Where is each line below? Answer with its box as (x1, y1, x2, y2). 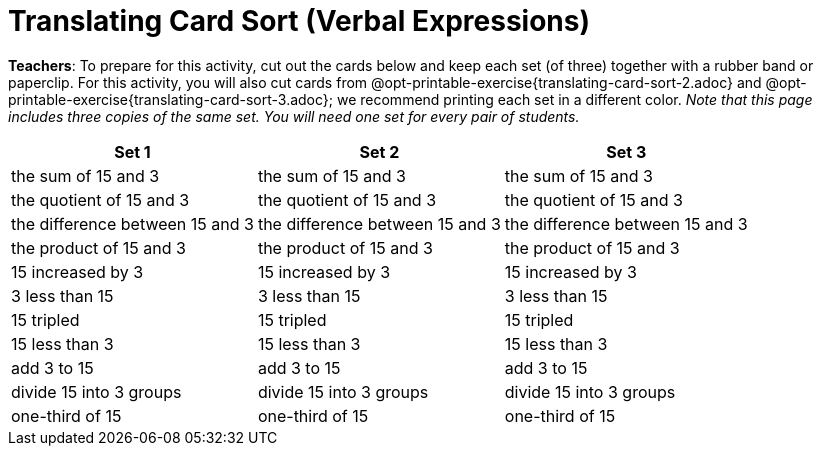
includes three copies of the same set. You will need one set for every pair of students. (8, 107, 580, 125)
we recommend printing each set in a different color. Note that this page (336, 90, 813, 108)
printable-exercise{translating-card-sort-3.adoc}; (8, 90, 334, 108)
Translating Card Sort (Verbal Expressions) (8, 4, 590, 38)
